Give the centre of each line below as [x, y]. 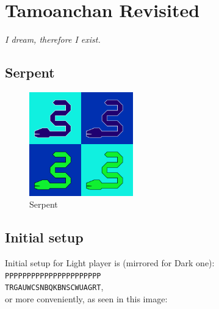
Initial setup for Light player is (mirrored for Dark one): [110, 262]
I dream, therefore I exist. [53, 39]
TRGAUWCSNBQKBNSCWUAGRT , [54, 287]
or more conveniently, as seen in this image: [86, 298]
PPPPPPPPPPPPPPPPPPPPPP [53, 276]
